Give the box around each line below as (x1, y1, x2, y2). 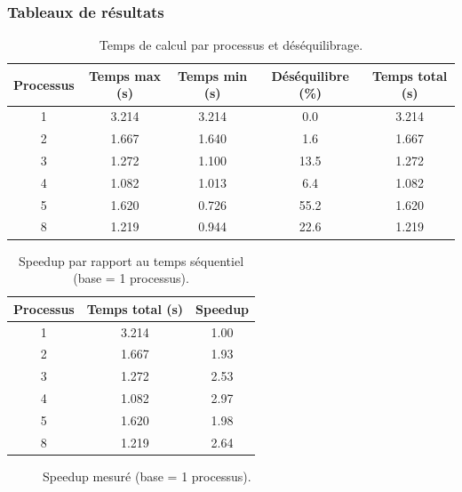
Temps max (88, 66, 162, 85)
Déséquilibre (271, 66, 349, 85)
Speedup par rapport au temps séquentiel (18, 251, 244, 270)
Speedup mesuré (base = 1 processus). (43, 466, 251, 485)
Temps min (178, 66, 248, 85)
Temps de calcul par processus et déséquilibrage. (99, 36, 363, 54)
